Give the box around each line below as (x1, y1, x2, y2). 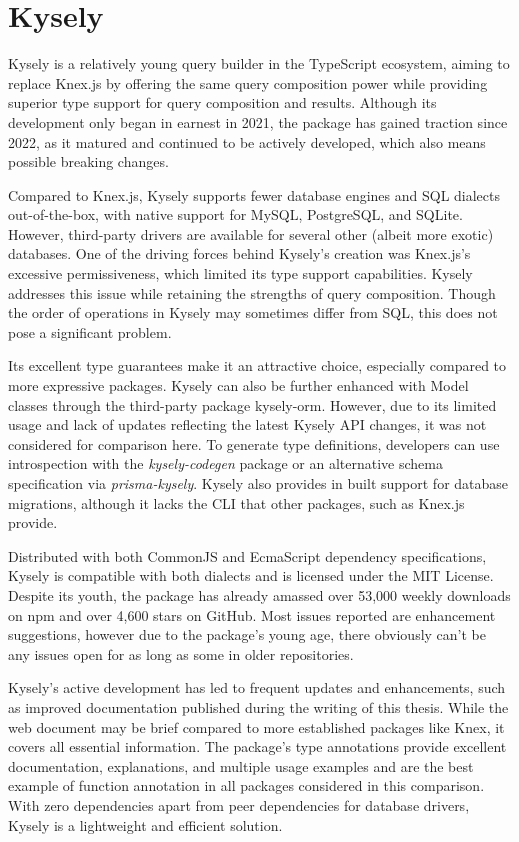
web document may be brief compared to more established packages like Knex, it (8, 716, 505, 737)
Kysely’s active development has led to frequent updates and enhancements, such (8, 677, 506, 698)
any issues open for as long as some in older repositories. (8, 643, 354, 664)
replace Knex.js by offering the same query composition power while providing (8, 72, 488, 93)
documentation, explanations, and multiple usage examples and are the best (8, 755, 474, 776)
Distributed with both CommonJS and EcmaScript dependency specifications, (8, 545, 487, 566)
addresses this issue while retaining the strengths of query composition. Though (8, 282, 496, 303)
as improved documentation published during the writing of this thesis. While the (8, 696, 509, 717)
